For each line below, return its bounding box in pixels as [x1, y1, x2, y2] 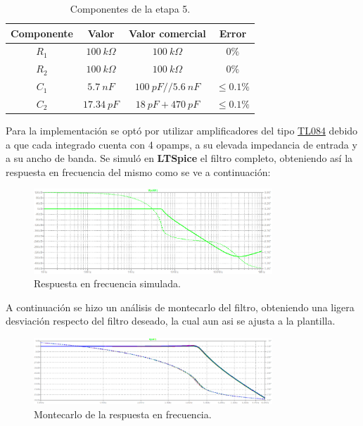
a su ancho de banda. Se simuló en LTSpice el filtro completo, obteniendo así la [6, 151, 353, 165]
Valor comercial [129, 25, 206, 40]
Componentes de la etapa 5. [70, 1, 191, 15]
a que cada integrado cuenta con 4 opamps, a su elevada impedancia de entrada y [6, 137, 357, 151]
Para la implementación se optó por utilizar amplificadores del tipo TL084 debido [6, 123, 358, 138]
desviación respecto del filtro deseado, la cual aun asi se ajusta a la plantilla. [6, 313, 336, 328]
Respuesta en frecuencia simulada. [34, 276, 181, 291]
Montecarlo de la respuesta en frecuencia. [34, 406, 212, 421]
